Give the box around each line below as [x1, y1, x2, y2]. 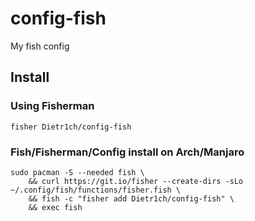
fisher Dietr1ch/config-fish [10, 122, 132, 132]
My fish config [10, 40, 70, 52]
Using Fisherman [10, 99, 95, 113]
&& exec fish [28, 202, 83, 212]
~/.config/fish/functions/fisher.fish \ [10, 185, 182, 195]
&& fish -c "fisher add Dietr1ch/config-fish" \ [28, 193, 235, 204]
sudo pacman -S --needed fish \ [10, 167, 145, 177]
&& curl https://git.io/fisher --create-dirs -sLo [28, 176, 244, 186]
